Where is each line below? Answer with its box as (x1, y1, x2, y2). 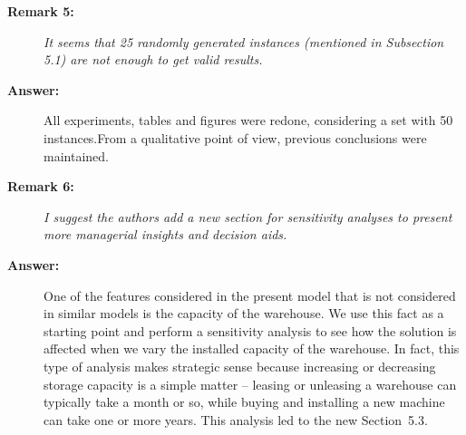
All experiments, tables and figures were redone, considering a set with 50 (44, 111, 453, 130)
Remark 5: (7, 2, 74, 20)
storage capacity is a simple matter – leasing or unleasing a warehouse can (44, 374, 457, 393)
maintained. (44, 146, 109, 165)
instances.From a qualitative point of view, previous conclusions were (44, 128, 427, 147)
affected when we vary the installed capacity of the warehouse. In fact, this (44, 339, 460, 358)
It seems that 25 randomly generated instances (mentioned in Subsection (44, 32, 444, 51)
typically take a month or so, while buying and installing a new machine (44, 392, 445, 411)
